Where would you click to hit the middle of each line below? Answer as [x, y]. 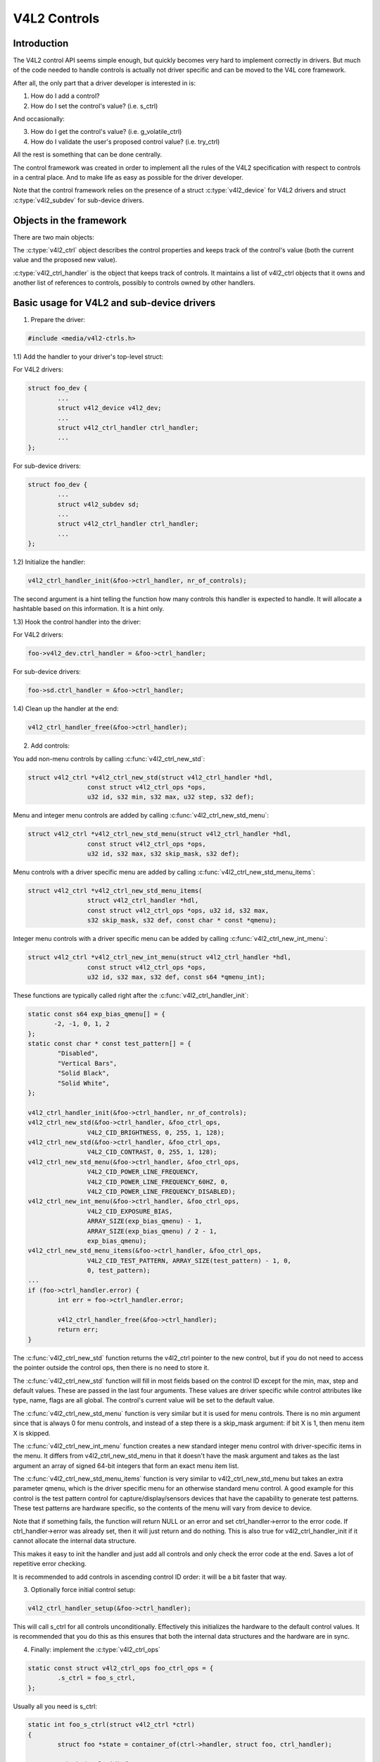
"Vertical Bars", [87, 1063]
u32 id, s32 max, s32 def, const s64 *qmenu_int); [176, 977]
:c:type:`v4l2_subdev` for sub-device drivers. [78, 200]
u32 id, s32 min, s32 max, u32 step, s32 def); [171, 797]
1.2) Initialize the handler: [49, 562]
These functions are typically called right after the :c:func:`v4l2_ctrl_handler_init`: [131, 995]
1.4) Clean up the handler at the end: [66, 709]
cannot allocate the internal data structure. [75, 1541]
